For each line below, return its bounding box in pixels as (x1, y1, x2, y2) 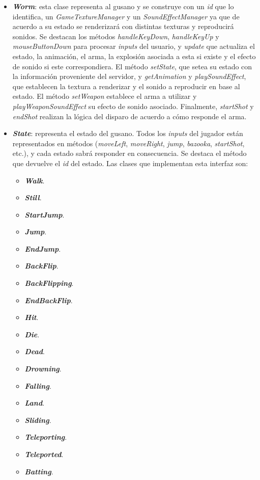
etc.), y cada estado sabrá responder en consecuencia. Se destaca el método (12, 148, 247, 158)
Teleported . (24, 449, 64, 459)
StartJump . (24, 209, 65, 220)
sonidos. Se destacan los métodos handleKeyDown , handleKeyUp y (12, 31, 219, 41)
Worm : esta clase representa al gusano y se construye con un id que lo (12, 1, 234, 11)
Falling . (24, 380, 51, 391)
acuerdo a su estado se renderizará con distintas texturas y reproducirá (12, 21, 234, 32)
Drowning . (24, 363, 62, 374)
